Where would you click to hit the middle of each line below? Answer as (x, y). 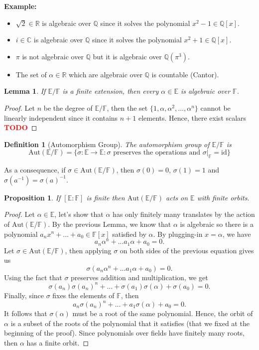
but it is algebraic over (127, 56)
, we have (237, 234)
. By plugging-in (178, 234)
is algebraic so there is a (217, 224)
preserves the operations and (157, 153)
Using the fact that (33, 277)
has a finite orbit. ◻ (58, 342)
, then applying (88, 250)
